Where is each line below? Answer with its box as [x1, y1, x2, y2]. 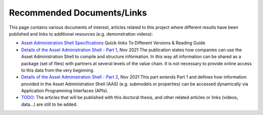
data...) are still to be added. [21, 101, 78, 107]
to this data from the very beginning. [21, 67, 94, 73]
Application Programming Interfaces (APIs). [21, 88, 109, 94]
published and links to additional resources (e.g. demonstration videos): [9, 31, 153, 37]
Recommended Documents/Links [9, 7, 147, 18]
